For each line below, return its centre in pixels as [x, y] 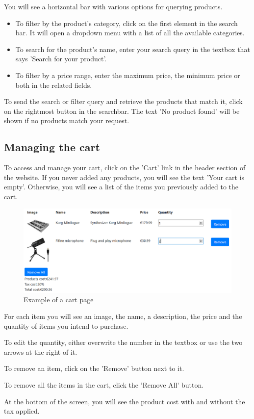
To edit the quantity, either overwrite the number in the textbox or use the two [123, 342]
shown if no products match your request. [67, 120]
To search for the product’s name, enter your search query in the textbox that [133, 49]
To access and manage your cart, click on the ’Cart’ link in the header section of [125, 168]
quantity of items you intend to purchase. [66, 326]
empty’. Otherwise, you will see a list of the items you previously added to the [121, 187]
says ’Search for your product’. [61, 59]
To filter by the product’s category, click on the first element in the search [127, 23]
